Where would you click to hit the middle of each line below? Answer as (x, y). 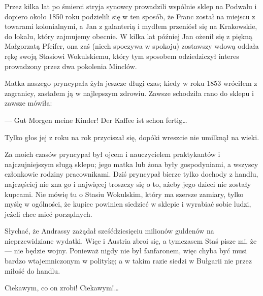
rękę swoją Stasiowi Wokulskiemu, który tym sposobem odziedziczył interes (122, 56)
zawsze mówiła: (28, 103)
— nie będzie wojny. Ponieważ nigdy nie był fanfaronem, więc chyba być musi (126, 251)
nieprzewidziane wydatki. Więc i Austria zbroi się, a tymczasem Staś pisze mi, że (131, 240)
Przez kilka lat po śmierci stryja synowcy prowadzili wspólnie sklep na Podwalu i (131, 6)
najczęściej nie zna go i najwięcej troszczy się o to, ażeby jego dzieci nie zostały (128, 184)
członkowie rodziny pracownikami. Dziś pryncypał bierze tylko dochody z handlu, (131, 174)
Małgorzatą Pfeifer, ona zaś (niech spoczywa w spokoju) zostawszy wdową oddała (132, 46)
